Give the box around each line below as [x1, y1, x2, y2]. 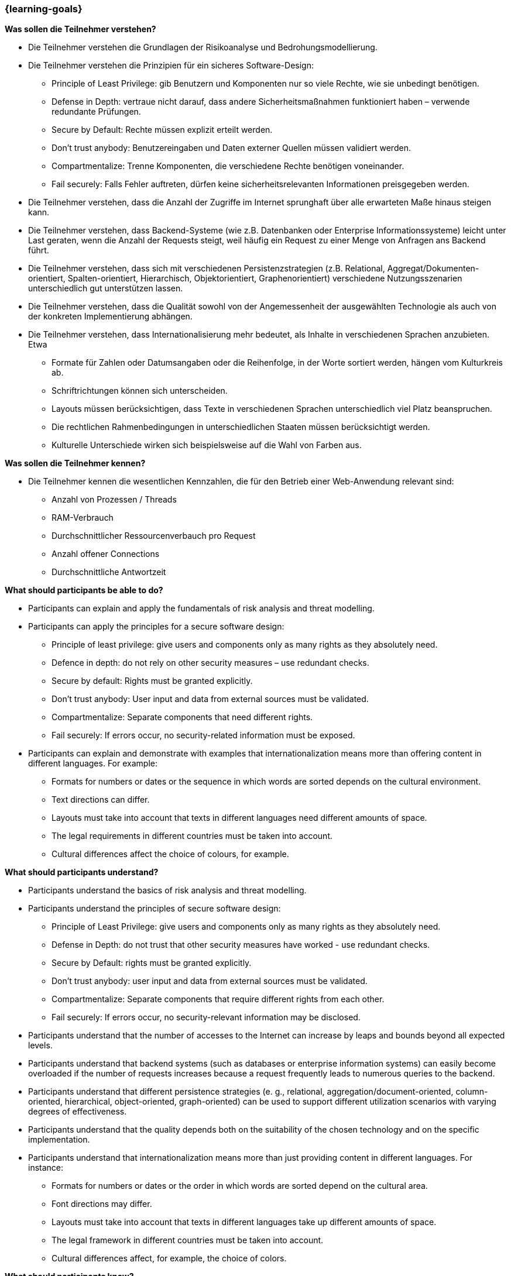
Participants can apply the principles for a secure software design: [28, 621, 284, 632]
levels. [28, 1040, 53, 1051]
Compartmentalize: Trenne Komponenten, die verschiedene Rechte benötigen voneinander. [52, 161, 404, 171]
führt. [28, 245, 49, 256]
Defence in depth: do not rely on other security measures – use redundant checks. [52, 658, 369, 668]
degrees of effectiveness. [28, 1106, 127, 1117]
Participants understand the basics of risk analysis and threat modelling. [28, 885, 307, 896]
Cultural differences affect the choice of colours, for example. [52, 849, 289, 859]
